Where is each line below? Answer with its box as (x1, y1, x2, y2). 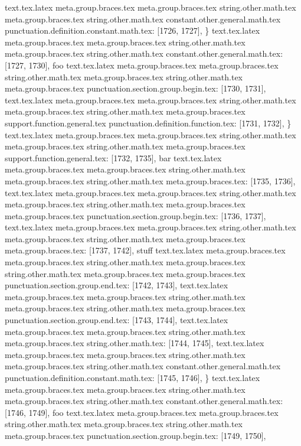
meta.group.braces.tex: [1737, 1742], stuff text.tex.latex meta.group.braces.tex (5, 244, 286, 256)
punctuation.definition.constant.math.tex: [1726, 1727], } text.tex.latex (5, 24, 260, 37)
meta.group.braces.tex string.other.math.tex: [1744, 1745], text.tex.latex (5, 337, 264, 349)
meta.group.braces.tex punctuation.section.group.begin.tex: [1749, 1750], (5, 429, 266, 441)
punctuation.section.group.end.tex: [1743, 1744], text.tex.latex (5, 314, 228, 326)
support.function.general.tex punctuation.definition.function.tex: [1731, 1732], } (5, 116, 292, 129)
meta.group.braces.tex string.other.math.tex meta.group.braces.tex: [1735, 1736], (5, 174, 296, 187)
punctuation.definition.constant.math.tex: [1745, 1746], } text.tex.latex (5, 372, 260, 383)
